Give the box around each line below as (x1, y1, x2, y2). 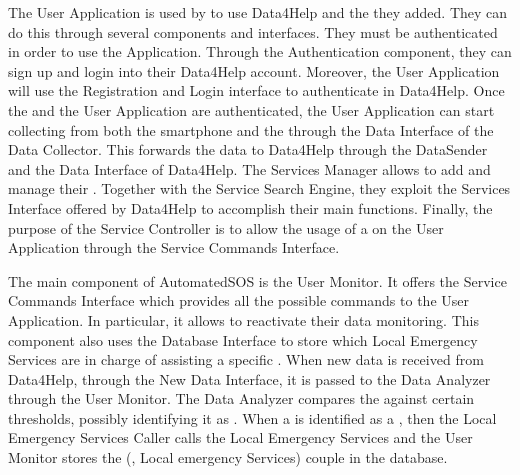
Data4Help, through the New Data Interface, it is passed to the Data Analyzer (8, 368, 491, 389)
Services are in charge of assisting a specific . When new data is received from (8, 349, 484, 370)
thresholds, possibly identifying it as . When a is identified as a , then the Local (8, 407, 497, 428)
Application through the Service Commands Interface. (8, 237, 340, 258)
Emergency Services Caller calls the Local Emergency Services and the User (8, 427, 473, 448)
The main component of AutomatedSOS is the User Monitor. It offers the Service (8, 270, 507, 291)
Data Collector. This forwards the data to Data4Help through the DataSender (8, 139, 488, 160)
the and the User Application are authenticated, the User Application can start (8, 99, 495, 120)
